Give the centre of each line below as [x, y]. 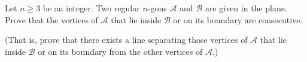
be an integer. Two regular [91, 8]
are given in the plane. [246, 8]
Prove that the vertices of [51, 19]
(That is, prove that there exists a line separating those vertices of [126, 40]
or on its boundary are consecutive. [238, 19]
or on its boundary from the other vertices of [120, 51]
